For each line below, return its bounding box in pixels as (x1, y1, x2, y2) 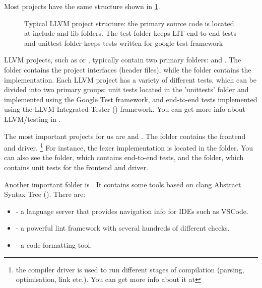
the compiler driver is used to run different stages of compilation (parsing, (16, 264, 244, 274)
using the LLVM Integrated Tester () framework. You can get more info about (4, 104, 246, 114)
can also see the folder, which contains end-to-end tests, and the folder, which (4, 152, 244, 163)
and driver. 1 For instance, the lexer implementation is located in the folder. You (4, 141, 253, 153)
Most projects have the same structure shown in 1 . (4, 1, 160, 11)
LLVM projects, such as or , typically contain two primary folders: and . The (4, 54, 241, 65)
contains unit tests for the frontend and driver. (4, 162, 148, 172)
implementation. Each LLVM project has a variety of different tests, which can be (4, 74, 257, 85)
